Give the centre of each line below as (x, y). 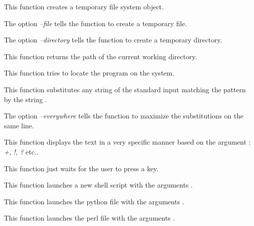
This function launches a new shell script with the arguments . (98, 185)
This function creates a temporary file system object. (84, 6)
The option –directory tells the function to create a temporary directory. (113, 40)
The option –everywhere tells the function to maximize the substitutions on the (124, 116)
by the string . (26, 99)
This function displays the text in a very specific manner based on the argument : (127, 142)
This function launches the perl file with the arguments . (90, 218)
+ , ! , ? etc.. (21, 151)
